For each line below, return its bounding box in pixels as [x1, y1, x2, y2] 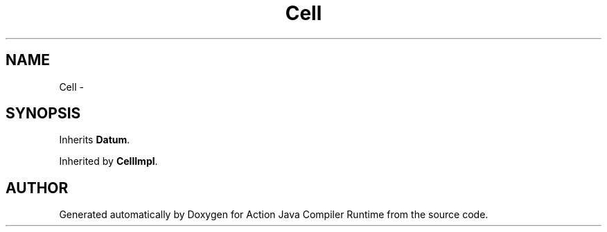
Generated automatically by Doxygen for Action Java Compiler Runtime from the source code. [59, 208, 489, 221]
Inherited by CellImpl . [59, 155, 158, 168]
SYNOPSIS [6, 105, 81, 123]
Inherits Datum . [59, 134, 130, 146]
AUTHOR [6, 179, 69, 197]
